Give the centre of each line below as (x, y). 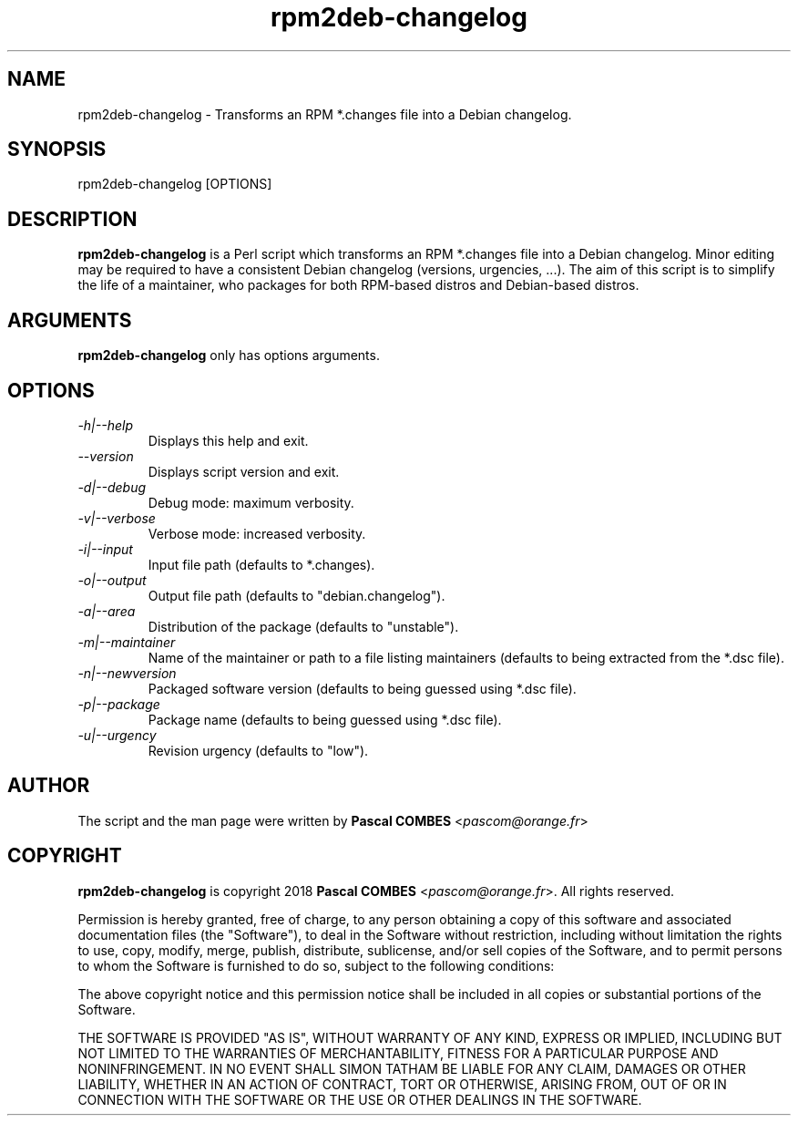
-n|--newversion (127, 673)
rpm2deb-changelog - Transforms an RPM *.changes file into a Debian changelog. (325, 114)
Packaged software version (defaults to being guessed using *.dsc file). (362, 688)
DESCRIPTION (72, 219)
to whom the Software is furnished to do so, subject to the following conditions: (316, 965)
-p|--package (119, 704)
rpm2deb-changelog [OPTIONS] (175, 184)
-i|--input (105, 549)
